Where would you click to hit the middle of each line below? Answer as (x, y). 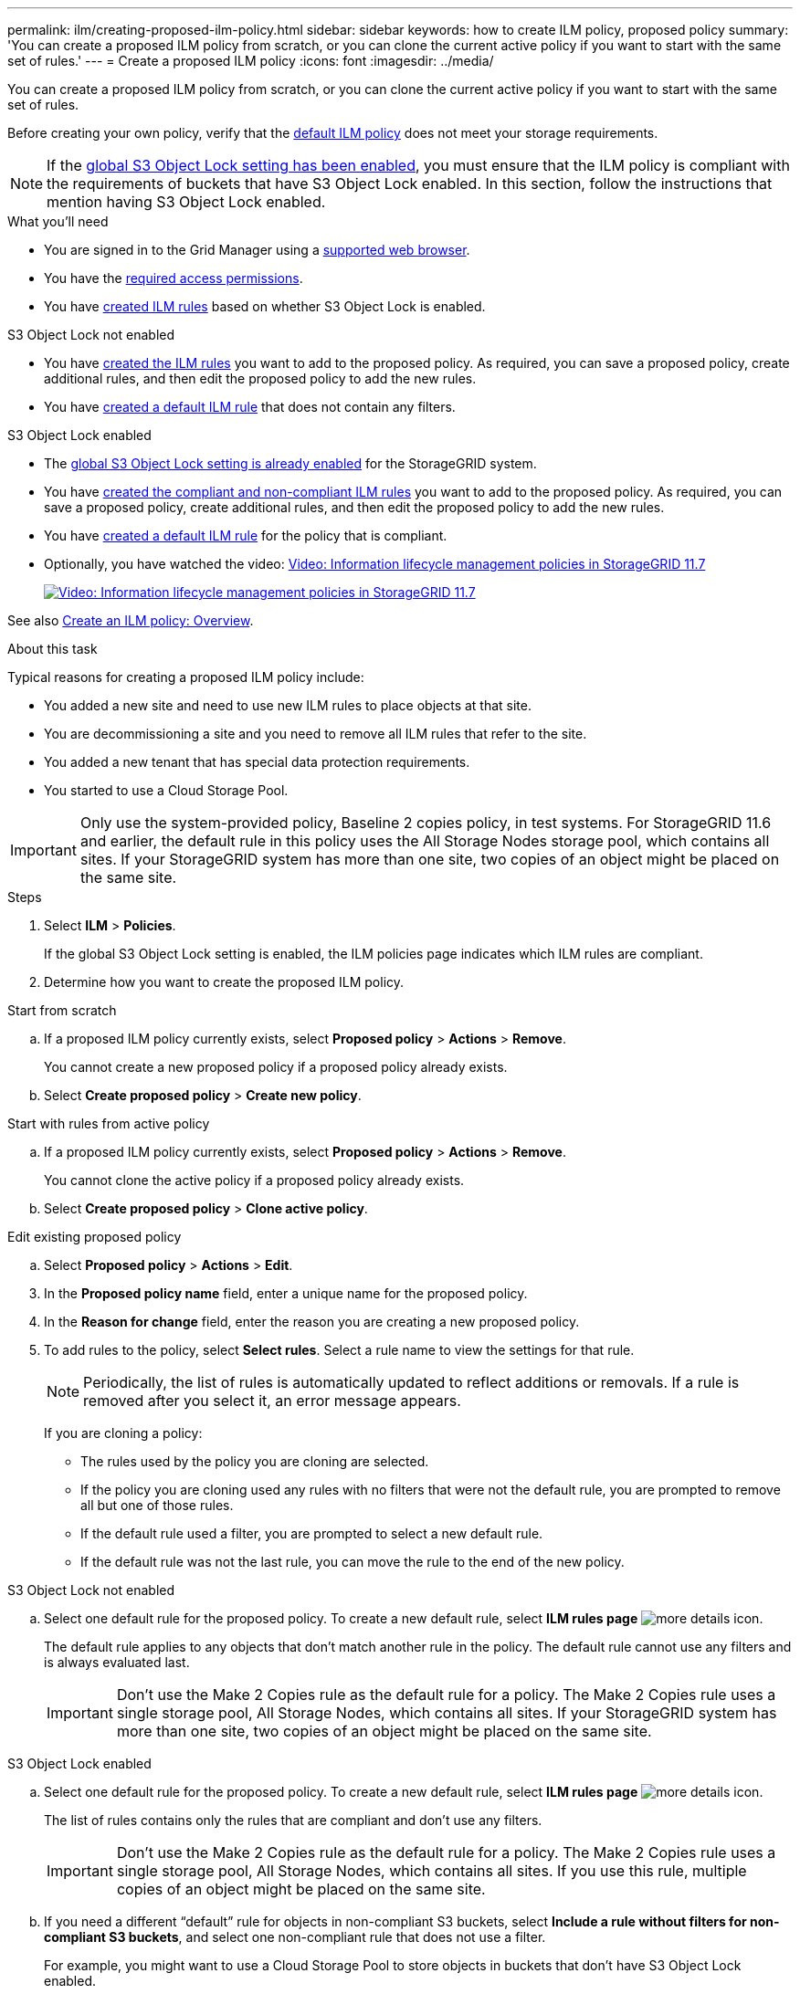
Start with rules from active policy (109, 1123)
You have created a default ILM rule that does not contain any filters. (250, 407)
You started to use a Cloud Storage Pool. (166, 790)
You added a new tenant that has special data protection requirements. (257, 762)
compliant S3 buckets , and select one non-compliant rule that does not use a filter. (295, 1937)
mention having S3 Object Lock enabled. (186, 202)
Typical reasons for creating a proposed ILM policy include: (186, 677)
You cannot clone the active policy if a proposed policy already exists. (254, 1180)
